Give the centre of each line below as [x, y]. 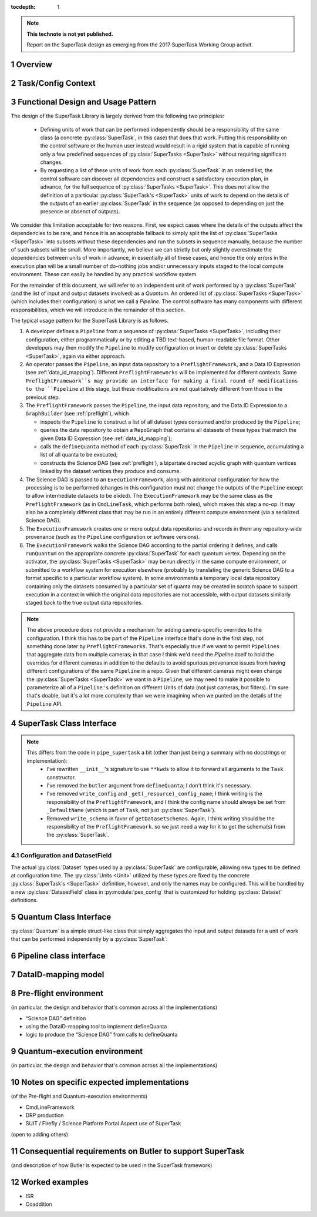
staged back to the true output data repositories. [84, 603]
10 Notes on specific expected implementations [100, 1082]
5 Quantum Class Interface [61, 917]
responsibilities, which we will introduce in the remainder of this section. [98, 310]
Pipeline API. [45, 704]
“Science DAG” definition [56, 1018]
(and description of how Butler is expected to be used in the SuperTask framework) [112, 1165]
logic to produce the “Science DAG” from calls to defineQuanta [102, 1035]
